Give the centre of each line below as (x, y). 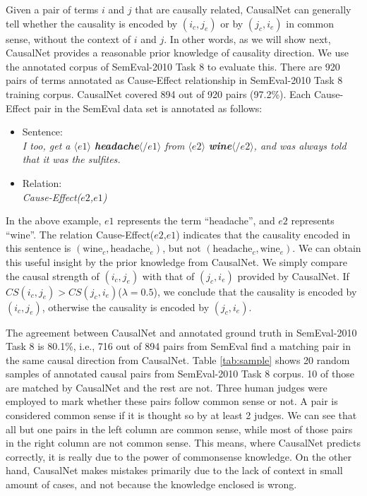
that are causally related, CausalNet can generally (243, 9)
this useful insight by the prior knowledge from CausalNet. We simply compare (176, 261)
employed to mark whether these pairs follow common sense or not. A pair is (172, 401)
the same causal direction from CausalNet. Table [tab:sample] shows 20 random (178, 359)
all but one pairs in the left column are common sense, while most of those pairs (179, 429)
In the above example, (54, 220)
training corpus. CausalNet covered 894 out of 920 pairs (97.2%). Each (158, 93)
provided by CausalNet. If (293, 276)
